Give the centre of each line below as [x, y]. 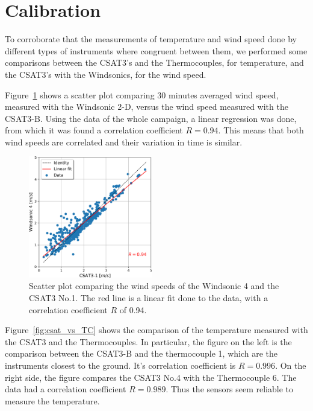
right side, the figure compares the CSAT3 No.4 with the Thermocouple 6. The [151, 377]
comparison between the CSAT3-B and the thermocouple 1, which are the [141, 353]
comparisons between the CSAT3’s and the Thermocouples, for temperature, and [154, 62]
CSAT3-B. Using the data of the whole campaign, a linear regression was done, [151, 118]
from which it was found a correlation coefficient [94, 130]
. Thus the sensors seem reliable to [229, 389]
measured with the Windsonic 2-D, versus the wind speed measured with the [147, 107]
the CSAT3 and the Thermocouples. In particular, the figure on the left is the [148, 341]
